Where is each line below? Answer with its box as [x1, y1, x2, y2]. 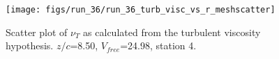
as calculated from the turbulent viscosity [83, 24, 261, 39]
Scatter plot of [6, 24, 68, 39]
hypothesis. [6, 38, 54, 53]
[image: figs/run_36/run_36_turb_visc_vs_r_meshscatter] [6, 5, 276, 15]
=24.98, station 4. [120, 38, 197, 53]
